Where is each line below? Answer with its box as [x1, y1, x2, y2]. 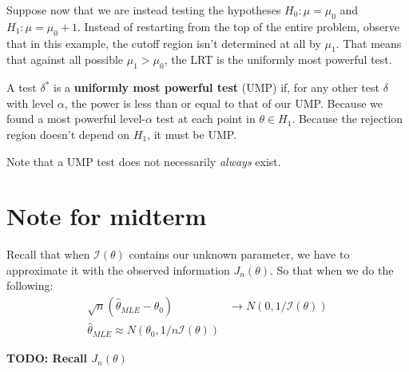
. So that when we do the [270, 261, 394, 278]
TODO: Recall [6, 350, 87, 366]
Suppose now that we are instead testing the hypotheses [6, 2, 281, 18]
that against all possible [6, 51, 124, 68]
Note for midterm [6, 200, 207, 232]
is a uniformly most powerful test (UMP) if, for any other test [54, 79, 379, 96]
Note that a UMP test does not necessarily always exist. [6, 152, 281, 169]
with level [6, 94, 54, 111]
